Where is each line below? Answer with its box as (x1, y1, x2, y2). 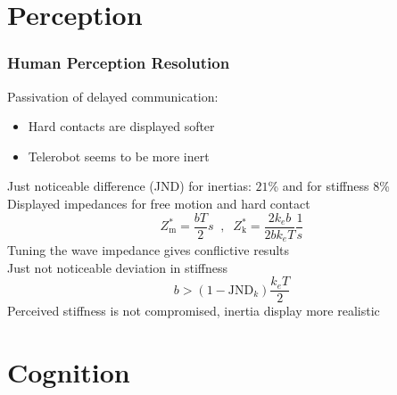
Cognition (7, 354, 130, 391)
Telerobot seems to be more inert (28, 146, 210, 165)
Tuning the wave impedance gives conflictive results (7, 241, 290, 259)
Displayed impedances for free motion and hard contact (7, 193, 310, 212)
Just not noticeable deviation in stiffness (7, 258, 228, 276)
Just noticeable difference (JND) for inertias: (7, 177, 252, 195)
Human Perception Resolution (7, 52, 230, 74)
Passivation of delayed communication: (7, 86, 219, 105)
